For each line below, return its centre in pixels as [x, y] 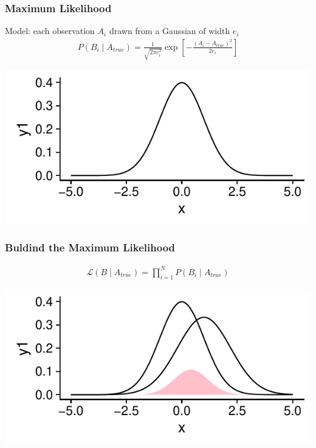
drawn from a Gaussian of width [170, 31]
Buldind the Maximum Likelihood [90, 247]
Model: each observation [50, 31]
